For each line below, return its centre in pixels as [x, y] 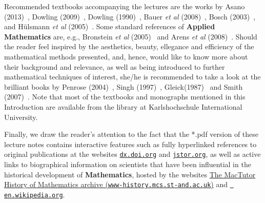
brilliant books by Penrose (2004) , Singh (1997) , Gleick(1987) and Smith [124, 86]
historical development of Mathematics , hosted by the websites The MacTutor [130, 174]
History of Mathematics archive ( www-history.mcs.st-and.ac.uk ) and [116, 184]
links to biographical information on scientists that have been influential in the [128, 164]
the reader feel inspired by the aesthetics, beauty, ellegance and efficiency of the [129, 46]
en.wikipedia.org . [35, 194]
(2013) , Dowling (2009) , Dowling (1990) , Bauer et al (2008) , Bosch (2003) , [130, 16]
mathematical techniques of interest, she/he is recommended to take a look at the [132, 77]
